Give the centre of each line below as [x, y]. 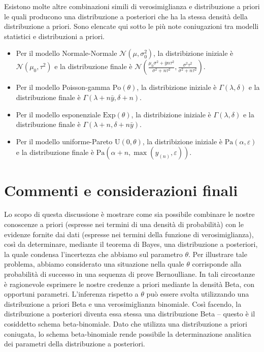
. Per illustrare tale [218, 254]
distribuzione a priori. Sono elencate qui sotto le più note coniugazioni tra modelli [131, 26]
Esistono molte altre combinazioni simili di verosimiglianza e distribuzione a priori [132, 6]
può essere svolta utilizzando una [198, 294]
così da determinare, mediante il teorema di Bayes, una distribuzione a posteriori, [131, 244]
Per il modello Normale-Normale [67, 53]
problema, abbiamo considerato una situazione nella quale [94, 264]
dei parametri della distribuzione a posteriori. [75, 344]
